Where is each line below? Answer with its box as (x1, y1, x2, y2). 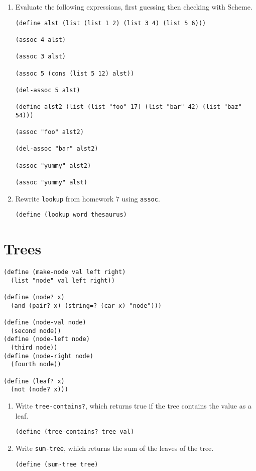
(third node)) (11, 344, 58, 352)
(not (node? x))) (11, 386, 68, 393)
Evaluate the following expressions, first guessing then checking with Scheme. (15, 2, 252, 12)
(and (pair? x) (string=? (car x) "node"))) (11, 302, 162, 309)
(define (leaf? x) (4, 377, 65, 385)
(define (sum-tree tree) (15, 460, 98, 468)
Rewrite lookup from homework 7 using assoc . (15, 193, 160, 204)
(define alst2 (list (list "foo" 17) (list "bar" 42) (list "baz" (15, 103, 242, 111)
